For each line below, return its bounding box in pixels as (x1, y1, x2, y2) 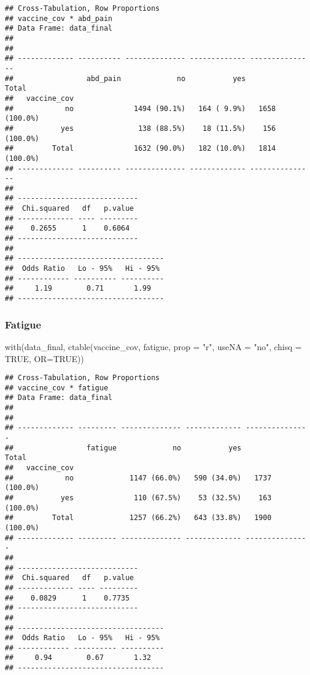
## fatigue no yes (5, 443, 242, 452)
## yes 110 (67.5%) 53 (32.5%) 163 (5, 493, 272, 502)
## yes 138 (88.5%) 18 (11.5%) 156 (5, 124, 276, 133)
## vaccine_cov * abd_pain (5, 14, 112, 23)
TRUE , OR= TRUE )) (5, 352, 84, 365)
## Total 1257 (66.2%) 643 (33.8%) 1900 (5, 513, 272, 522)
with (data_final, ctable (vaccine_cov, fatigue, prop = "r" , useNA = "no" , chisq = (5, 340, 302, 353)
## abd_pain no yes (5, 74, 246, 83)
